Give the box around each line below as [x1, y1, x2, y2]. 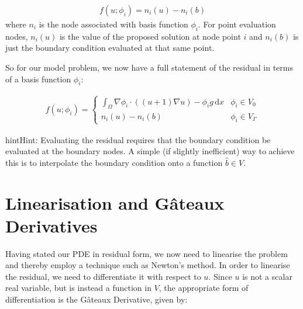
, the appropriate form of [159, 282, 249, 294]
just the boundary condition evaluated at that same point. [5, 41, 215, 54]
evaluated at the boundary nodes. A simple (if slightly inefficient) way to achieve [5, 145, 295, 157]
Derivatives [5, 213, 98, 237]
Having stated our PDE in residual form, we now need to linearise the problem [5, 247, 288, 259]
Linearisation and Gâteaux [5, 190, 225, 214]
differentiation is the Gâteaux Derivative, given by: [5, 293, 188, 305]
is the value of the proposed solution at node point [59, 30, 241, 42]
